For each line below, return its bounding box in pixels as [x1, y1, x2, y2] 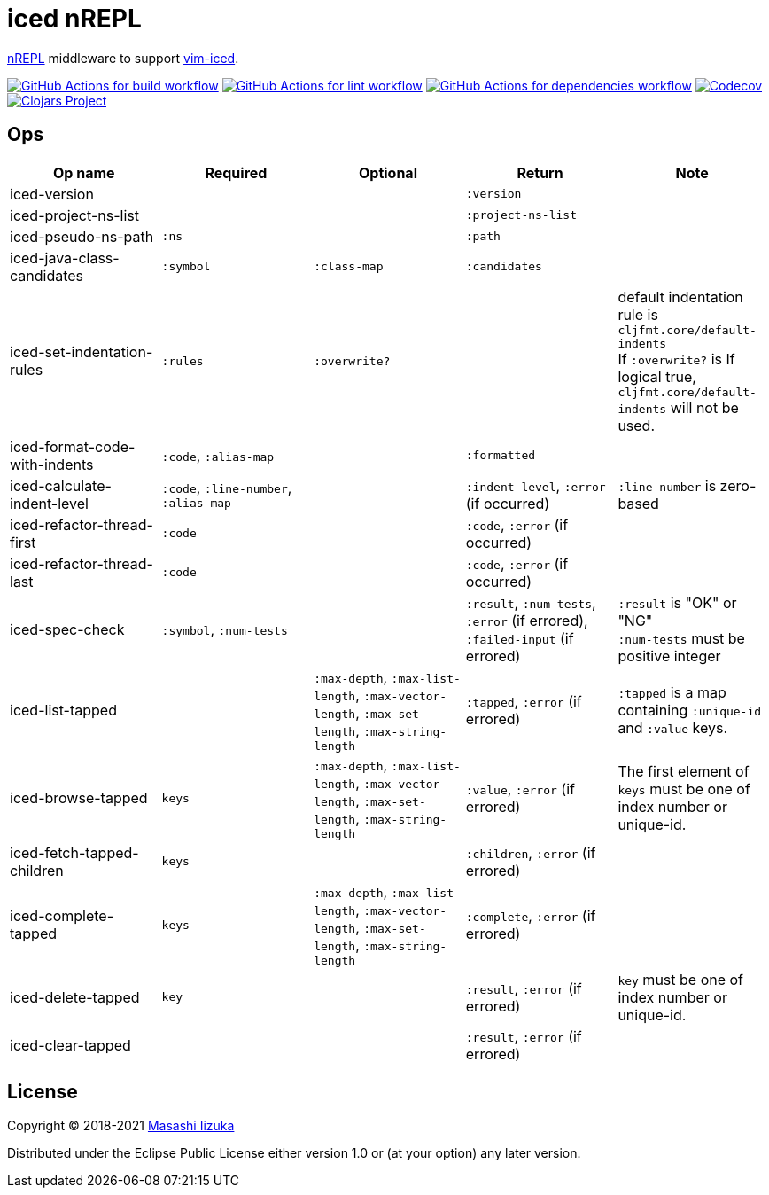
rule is [618, 305, 658, 324]
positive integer [618, 646, 721, 665]
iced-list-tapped [10, 701, 117, 720]
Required [205, 163, 268, 182]
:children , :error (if [465, 843, 596, 862]
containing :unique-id [618, 701, 762, 720]
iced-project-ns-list [10, 206, 139, 224]
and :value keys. [618, 719, 728, 738]
